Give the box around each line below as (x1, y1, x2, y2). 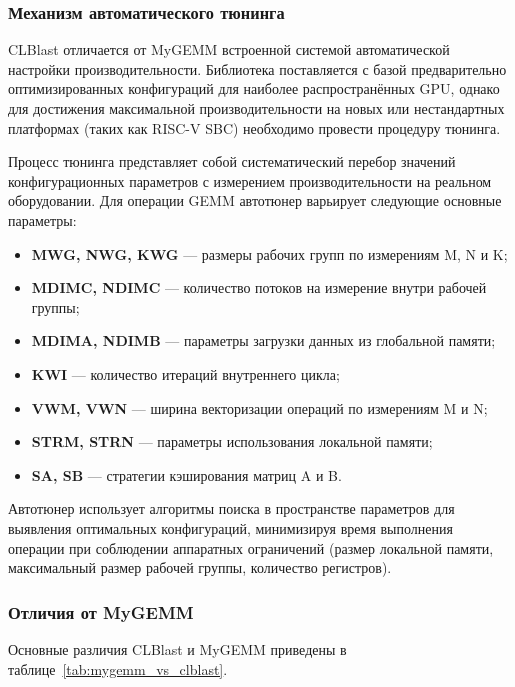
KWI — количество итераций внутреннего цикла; (31, 363, 340, 384)
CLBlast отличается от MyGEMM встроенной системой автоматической (8, 39, 450, 60)
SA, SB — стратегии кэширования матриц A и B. (31, 464, 342, 485)
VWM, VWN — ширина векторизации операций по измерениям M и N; (31, 397, 488, 418)
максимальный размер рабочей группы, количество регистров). (8, 557, 392, 578)
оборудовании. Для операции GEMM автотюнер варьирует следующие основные (8, 190, 502, 211)
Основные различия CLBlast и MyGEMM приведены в (8, 638, 347, 659)
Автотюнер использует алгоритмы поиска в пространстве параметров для (8, 498, 455, 519)
